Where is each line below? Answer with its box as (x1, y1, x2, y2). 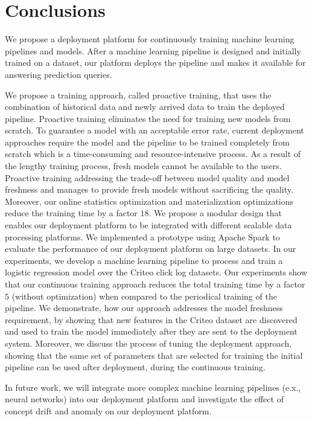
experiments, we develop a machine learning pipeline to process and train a (5, 254, 283, 266)
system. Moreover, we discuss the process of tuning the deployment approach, (5, 336, 292, 349)
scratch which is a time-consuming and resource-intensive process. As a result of (5, 147, 301, 160)
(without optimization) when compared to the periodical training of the (11, 289, 277, 302)
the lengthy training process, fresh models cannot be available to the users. (5, 159, 282, 172)
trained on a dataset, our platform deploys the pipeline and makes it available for (5, 56, 306, 69)
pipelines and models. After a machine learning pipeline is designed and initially (5, 44, 301, 57)
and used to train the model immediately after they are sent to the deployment (5, 325, 298, 338)
